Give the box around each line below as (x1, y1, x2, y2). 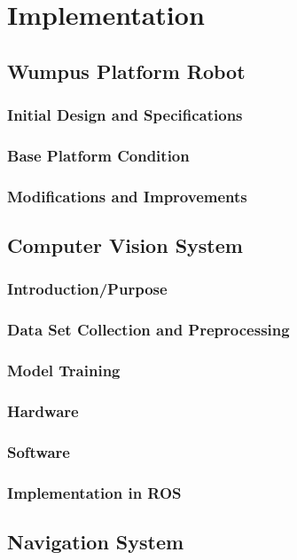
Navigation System (7, 527, 184, 555)
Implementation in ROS (7, 481, 182, 503)
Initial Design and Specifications (7, 104, 243, 126)
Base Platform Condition (7, 144, 190, 166)
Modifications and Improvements (7, 185, 247, 207)
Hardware (7, 399, 79, 422)
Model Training (7, 359, 121, 382)
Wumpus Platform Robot (7, 57, 246, 84)
